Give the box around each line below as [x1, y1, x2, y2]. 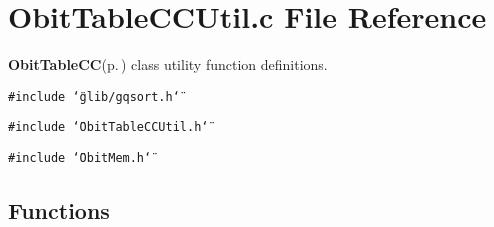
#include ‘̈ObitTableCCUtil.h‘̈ [8, 120, 209, 135]
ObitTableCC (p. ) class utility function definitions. [8, 54, 328, 75]
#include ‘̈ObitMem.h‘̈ [8, 151, 152, 166]
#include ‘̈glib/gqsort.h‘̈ [8, 89, 180, 104]
